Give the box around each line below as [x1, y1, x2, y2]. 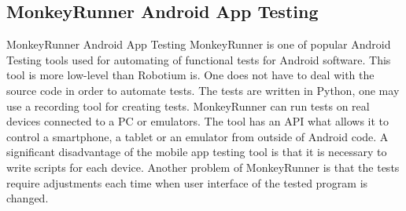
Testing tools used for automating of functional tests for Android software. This [6, 51, 391, 67]
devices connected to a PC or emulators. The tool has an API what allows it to [6, 113, 389, 129]
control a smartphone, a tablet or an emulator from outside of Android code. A [6, 128, 389, 144]
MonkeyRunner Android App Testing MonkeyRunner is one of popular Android [6, 36, 391, 53]
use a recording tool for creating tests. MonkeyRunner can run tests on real [6, 97, 370, 114]
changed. [6, 190, 49, 206]
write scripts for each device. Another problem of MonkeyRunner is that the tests [6, 158, 400, 175]
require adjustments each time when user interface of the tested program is [6, 174, 368, 191]
